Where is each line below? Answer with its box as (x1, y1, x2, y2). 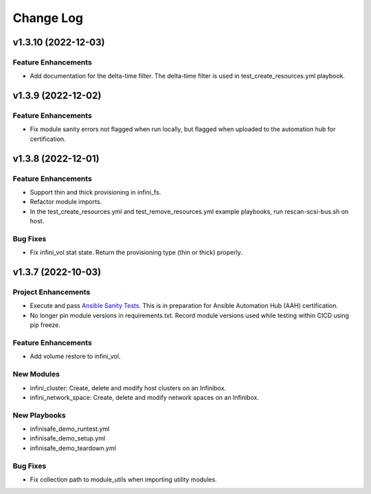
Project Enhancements (12, 287, 91, 297)
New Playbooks (12, 410, 66, 420)
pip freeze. (30, 321, 61, 329)
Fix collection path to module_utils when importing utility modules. (30, 475, 217, 484)
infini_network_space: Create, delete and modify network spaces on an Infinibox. (30, 393, 259, 401)
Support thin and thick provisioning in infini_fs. (30, 188, 161, 197)
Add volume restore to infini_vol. (30, 352, 121, 361)
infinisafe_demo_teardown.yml (30, 444, 116, 452)
